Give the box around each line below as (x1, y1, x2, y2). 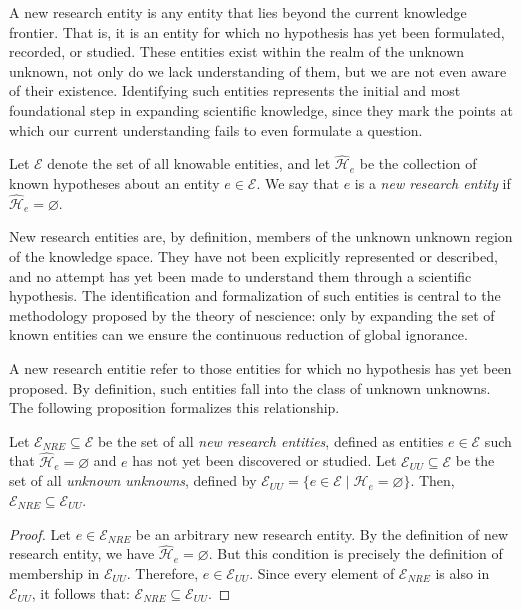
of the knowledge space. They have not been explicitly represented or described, (9, 245, 498, 266)
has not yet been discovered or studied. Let (132, 450, 397, 471)
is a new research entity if (354, 172, 511, 193)
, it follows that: (31, 582, 130, 603)
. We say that (256, 172, 339, 193)
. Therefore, (126, 562, 199, 583)
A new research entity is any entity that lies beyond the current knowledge (9, 2, 467, 22)
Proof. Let (9, 523, 71, 544)
